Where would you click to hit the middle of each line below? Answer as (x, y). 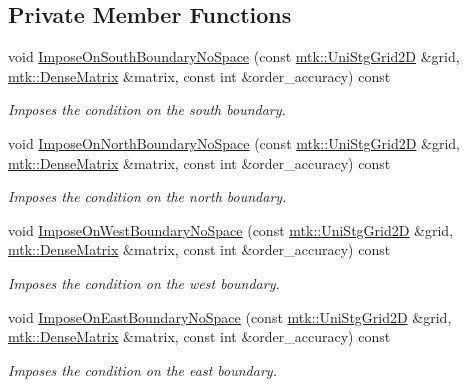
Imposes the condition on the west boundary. (144, 282)
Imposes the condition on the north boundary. (147, 196)
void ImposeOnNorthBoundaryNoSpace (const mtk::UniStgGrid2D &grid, (234, 142)
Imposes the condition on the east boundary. (142, 369)
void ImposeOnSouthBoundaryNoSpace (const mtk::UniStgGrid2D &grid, (234, 56)
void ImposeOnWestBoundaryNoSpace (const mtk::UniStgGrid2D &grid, (231, 229)
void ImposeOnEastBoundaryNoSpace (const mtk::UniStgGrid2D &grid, (230, 316)
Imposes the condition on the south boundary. (147, 109)
